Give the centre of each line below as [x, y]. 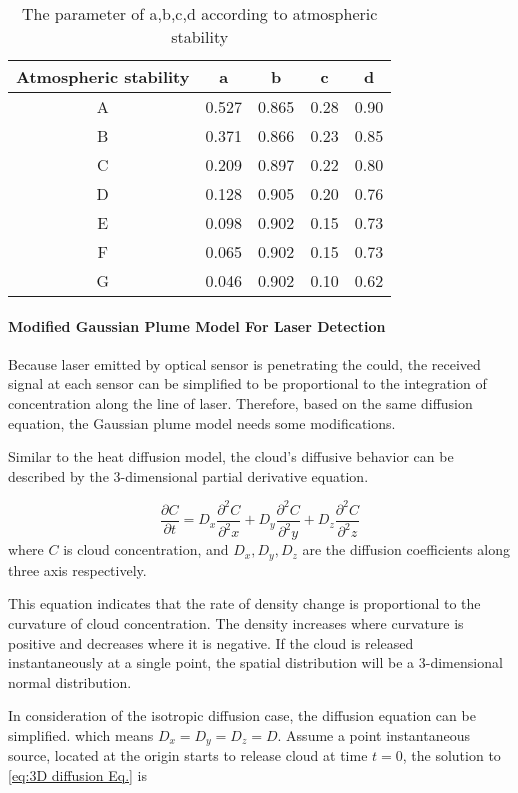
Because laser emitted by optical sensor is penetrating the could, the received [244, 363]
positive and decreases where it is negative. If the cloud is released [211, 642]
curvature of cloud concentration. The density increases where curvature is [236, 622]
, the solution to [451, 755]
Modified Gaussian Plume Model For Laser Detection [197, 325]
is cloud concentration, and [146, 549]
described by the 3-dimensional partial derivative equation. [188, 475]
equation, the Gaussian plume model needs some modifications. [202, 422]
